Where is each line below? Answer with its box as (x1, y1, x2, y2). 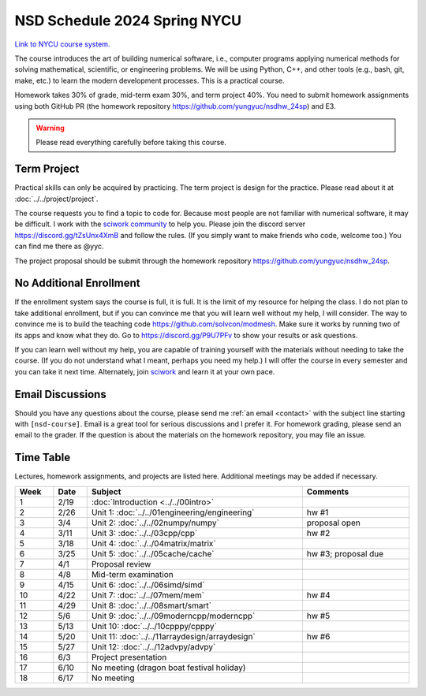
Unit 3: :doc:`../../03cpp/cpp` (91, 527, 198, 538)
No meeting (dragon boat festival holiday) (91, 662, 246, 673)
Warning (35, 123, 65, 132)
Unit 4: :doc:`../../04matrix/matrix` (91, 538, 216, 549)
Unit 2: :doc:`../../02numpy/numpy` (91, 517, 220, 528)
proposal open (306, 517, 361, 528)
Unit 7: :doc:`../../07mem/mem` (91, 590, 205, 601)
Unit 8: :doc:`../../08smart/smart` (91, 600, 212, 611)
